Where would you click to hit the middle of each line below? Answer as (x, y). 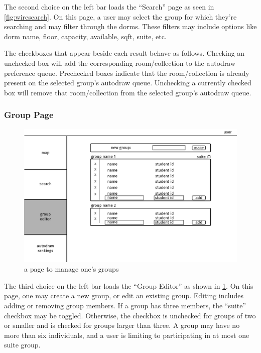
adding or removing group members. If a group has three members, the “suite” (125, 305)
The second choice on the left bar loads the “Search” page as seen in (109, 7)
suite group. (22, 345)
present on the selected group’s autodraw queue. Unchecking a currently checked (128, 83)
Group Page (29, 115)
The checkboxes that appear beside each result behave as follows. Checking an (124, 53)
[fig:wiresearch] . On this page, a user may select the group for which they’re (120, 16)
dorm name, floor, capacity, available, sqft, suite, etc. (85, 36)
